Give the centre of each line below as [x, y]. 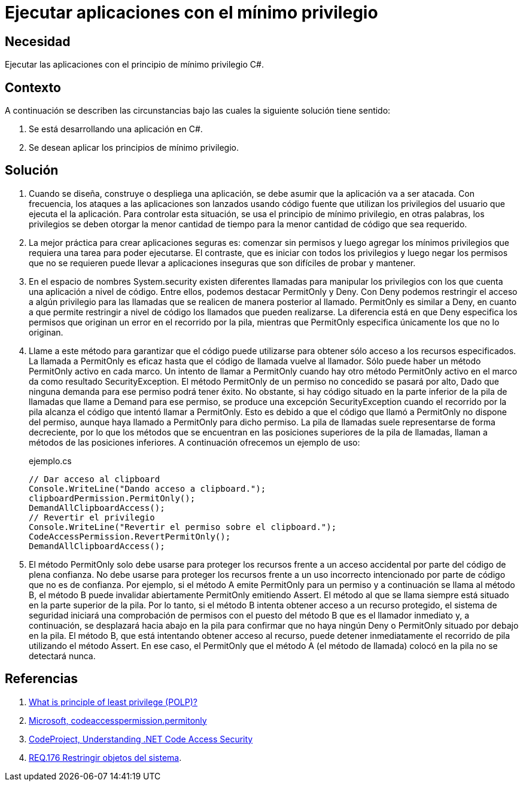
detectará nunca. [62, 656]
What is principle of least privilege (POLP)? [113, 702]
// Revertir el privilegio [92, 517]
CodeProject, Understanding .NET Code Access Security [141, 739]
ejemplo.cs [50, 461]
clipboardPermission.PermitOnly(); [112, 498]
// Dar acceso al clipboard [95, 479]
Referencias [42, 679]
